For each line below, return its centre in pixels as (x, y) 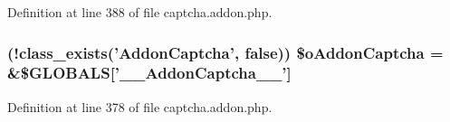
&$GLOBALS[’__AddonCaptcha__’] (149, 73)
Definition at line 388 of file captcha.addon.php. (140, 12)
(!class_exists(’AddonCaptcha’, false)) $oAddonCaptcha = (225, 52)
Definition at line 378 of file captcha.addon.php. (140, 106)
